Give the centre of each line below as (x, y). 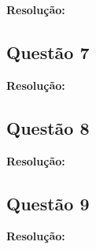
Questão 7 (48, 52)
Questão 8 (48, 127)
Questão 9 (48, 203)
